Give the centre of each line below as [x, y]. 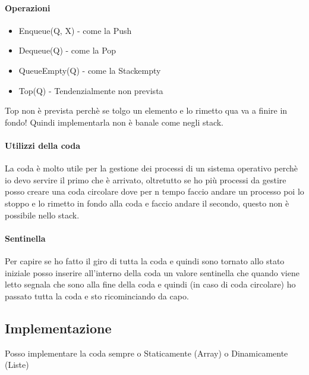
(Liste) [17, 365]
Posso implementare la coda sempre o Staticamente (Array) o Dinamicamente [146, 353]
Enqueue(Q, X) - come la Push [75, 30]
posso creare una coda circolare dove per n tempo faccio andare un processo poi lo [154, 191]
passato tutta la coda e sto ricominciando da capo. [97, 296]
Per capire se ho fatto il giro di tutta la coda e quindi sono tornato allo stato [145, 260]
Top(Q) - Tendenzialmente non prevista [91, 90]
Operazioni [28, 7]
